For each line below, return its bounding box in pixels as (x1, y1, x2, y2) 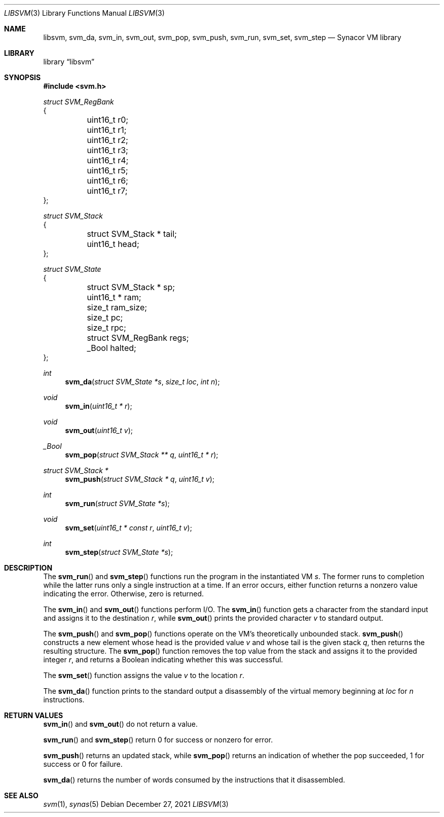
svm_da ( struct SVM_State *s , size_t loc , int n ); (65, 377, 220, 386)
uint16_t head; (87, 239, 139, 249)
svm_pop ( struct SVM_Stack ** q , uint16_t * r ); (65, 450, 218, 459)
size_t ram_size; (87, 302, 147, 312)
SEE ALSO (4, 791, 39, 800)
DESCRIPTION (4, 563, 53, 572)
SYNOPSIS (4, 73, 41, 82)
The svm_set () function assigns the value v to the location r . (43, 671, 245, 680)
